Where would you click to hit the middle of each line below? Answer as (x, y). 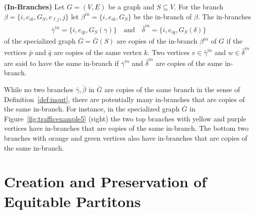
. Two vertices (169, 52)
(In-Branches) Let (34, 6)
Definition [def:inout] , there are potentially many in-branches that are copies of (125, 99)
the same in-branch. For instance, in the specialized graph (92, 109)
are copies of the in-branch (157, 41)
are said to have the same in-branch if (61, 63)
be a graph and (131, 6)
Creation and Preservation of (105, 182)
